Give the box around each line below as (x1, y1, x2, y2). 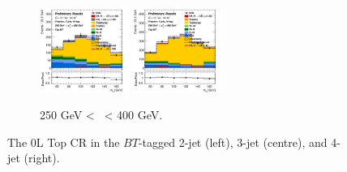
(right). (24, 149, 60, 166)
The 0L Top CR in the (7, 133, 120, 150)
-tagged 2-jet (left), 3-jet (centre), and (138, 133, 328, 150)
